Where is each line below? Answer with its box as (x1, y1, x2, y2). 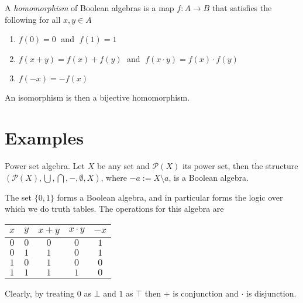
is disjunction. (246, 287, 297, 299)
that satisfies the (212, 2, 272, 13)
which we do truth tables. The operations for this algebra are (5, 202, 224, 215)
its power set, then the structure (182, 160, 298, 172)
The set (5, 191, 32, 203)
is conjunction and (173, 287, 239, 299)
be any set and (97, 160, 150, 172)
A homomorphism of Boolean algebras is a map (5, 2, 174, 13)
